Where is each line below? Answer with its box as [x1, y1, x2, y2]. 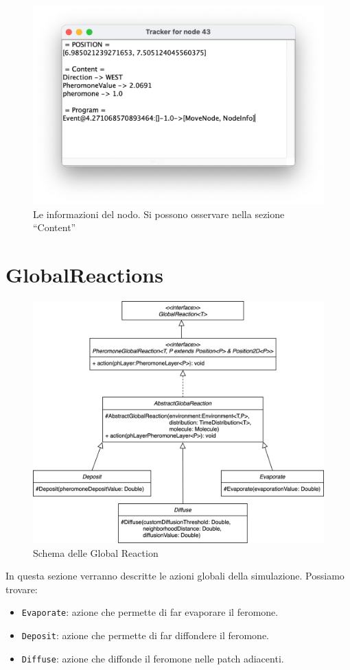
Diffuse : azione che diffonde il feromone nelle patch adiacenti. [21, 651, 284, 665]
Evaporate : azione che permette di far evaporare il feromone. [21, 605, 279, 619]
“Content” [33, 220, 76, 235]
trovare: [5, 582, 38, 596]
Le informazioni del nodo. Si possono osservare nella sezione [33, 206, 285, 221]
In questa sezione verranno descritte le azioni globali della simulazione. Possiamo [5, 569, 345, 583]
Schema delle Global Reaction [33, 545, 159, 560]
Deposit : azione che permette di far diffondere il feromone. [21, 627, 270, 642]
